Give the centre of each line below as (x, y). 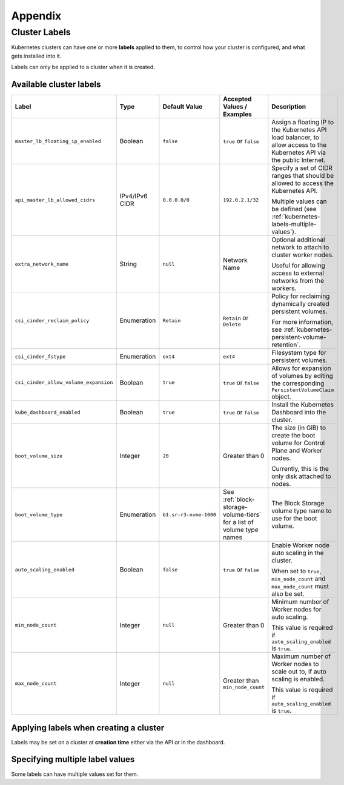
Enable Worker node (301, 545)
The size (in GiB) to (299, 428)
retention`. (286, 345)
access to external (298, 273)
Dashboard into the (299, 413)
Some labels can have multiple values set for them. (75, 774)
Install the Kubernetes (303, 405)
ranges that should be (303, 176)
